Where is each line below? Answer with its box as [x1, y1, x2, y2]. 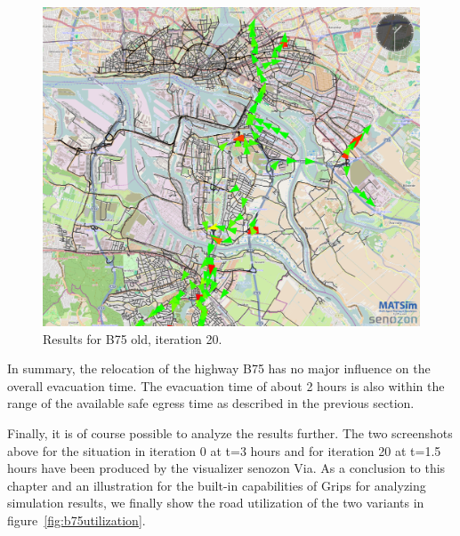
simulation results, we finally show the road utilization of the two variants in [7, 493, 424, 512]
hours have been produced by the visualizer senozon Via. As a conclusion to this [7, 459, 446, 477]
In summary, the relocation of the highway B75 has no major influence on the [7, 359, 431, 378]
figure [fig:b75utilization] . [7, 510, 146, 529]
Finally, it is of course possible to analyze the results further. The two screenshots [7, 423, 453, 442]
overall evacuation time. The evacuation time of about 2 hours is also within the [7, 376, 445, 395]
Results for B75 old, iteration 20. [43, 329, 222, 348]
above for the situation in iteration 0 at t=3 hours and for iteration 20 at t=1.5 [7, 441, 441, 460]
